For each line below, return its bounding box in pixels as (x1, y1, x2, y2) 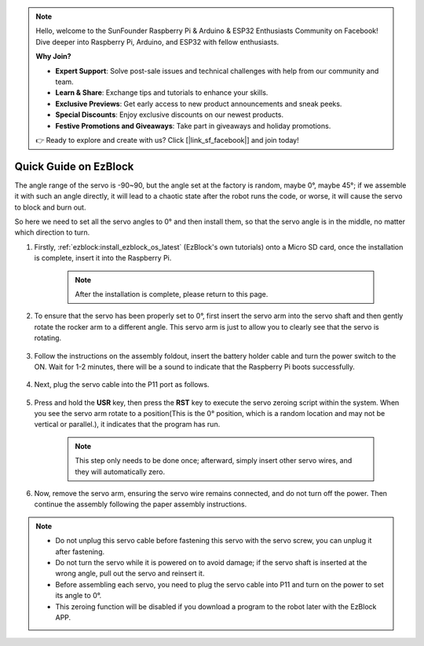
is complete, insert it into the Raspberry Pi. (34, 254, 172, 263)
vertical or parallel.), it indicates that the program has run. (34, 420, 221, 429)
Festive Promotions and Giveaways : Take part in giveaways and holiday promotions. (55, 121, 331, 130)
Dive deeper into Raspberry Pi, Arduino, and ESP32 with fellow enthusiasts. (35, 37, 280, 46)
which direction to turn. (14, 228, 90, 237)
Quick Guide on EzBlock (14, 159, 134, 173)
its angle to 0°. (55, 591, 102, 600)
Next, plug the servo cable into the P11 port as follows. (34, 380, 210, 389)
